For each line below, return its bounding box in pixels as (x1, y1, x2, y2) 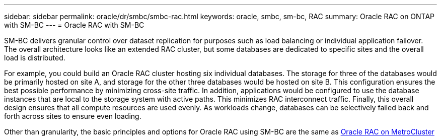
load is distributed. (4, 53, 65, 62)
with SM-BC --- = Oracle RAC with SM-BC (4, 21, 144, 29)
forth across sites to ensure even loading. (4, 112, 141, 120)
